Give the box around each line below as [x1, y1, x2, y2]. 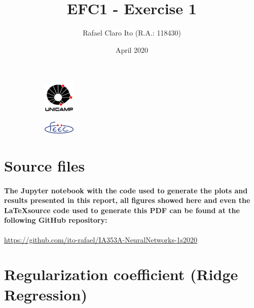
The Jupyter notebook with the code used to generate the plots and [4, 185, 248, 195]
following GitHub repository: [4, 215, 107, 225]
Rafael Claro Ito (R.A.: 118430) [83, 27, 181, 38]
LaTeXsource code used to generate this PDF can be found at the [4, 204, 240, 215]
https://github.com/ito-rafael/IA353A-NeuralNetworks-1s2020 [4, 234, 198, 245]
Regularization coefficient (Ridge [4, 264, 238, 285]
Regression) [4, 284, 87, 304]
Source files [4, 155, 85, 176]
